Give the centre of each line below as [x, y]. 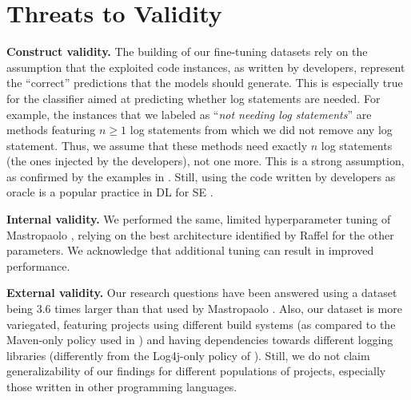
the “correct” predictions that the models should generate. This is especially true [205, 83]
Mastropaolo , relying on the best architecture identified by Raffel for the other [200, 234]
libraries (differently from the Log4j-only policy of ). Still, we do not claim [188, 355]
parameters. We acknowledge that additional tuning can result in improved [190, 250]
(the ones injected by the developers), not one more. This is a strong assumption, [205, 161]
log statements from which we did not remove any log [261, 130]
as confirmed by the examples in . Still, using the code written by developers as [201, 176]
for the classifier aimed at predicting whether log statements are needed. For [194, 98]
